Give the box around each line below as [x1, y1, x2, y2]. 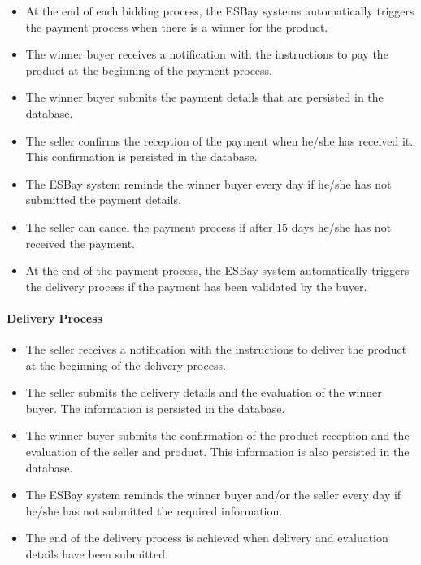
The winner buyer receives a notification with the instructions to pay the [25, 46, 388, 63]
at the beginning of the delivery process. [25, 356, 226, 373]
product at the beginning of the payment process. [25, 61, 272, 78]
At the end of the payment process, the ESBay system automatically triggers [25, 262, 410, 279]
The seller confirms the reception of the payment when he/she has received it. [25, 132, 414, 149]
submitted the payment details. [25, 191, 181, 208]
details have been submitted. [25, 545, 168, 563]
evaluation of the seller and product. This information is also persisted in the [25, 443, 410, 460]
